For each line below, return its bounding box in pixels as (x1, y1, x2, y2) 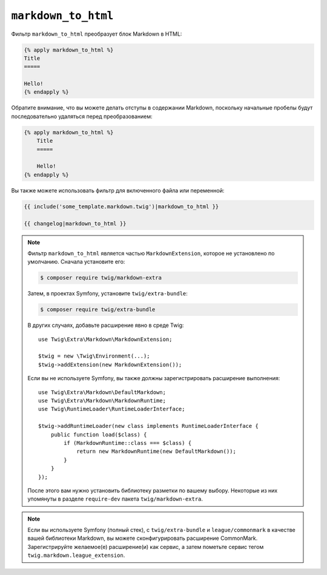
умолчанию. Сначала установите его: (27, 258, 125, 266)
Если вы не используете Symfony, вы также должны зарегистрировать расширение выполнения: (27, 375, 280, 382)
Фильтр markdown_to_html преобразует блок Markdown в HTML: (11, 30, 182, 38)
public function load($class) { (50, 431, 147, 438)
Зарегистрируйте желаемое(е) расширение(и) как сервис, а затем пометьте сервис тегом (27, 543, 264, 550)
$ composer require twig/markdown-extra (40, 274, 162, 281)
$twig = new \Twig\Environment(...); (38, 353, 151, 360)
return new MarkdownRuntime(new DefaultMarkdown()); (76, 448, 236, 455)
